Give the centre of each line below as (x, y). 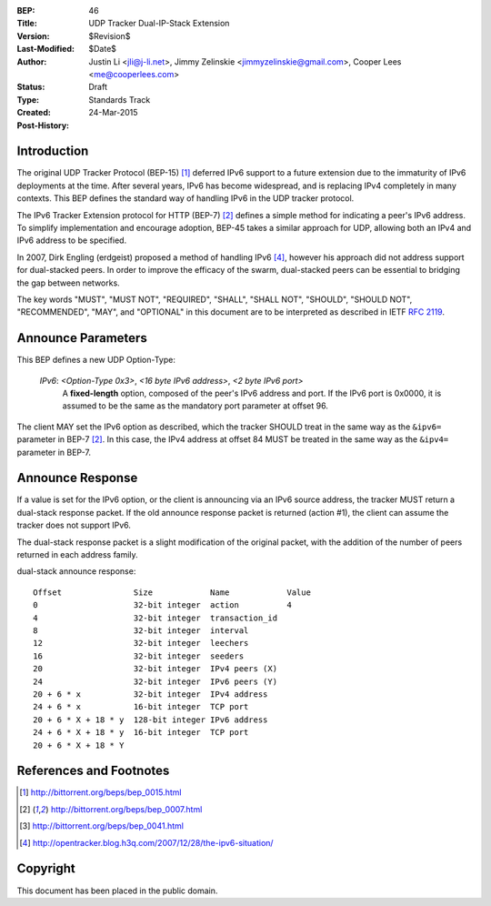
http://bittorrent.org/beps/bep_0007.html (126, 809)
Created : (34, 113)
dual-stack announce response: (76, 571)
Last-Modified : (45, 49)
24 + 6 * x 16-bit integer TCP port (141, 707)
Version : (33, 35)
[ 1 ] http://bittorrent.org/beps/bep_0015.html (100, 792)
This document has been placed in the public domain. (117, 891)
